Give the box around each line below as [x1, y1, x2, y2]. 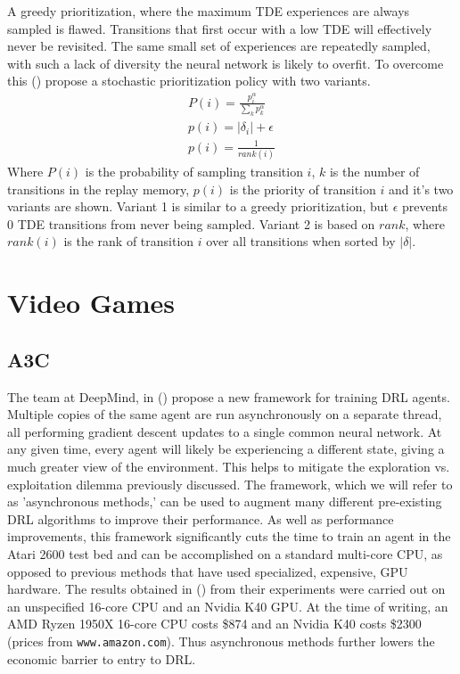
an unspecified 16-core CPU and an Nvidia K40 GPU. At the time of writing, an [7, 596, 448, 615]
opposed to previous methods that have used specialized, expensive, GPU [7, 562, 408, 580]
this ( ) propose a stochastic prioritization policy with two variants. [7, 71, 371, 90]
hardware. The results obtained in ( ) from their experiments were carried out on [7, 579, 446, 598]
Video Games [7, 284, 175, 321]
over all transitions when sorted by [206, 232, 396, 251]
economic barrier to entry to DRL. [7, 649, 196, 668]
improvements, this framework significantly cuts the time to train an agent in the [7, 527, 451, 546]
